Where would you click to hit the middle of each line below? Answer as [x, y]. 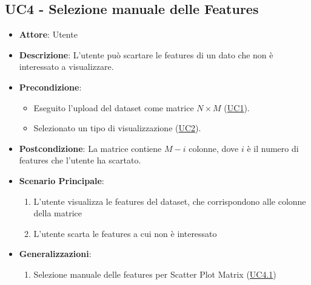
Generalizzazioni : [55, 254]
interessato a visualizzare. [66, 67]
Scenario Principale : [62, 180]
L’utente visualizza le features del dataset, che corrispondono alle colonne [170, 201]
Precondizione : [50, 87]
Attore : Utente [48, 34]
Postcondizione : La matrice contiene [90, 148]
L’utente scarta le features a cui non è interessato [125, 233]
